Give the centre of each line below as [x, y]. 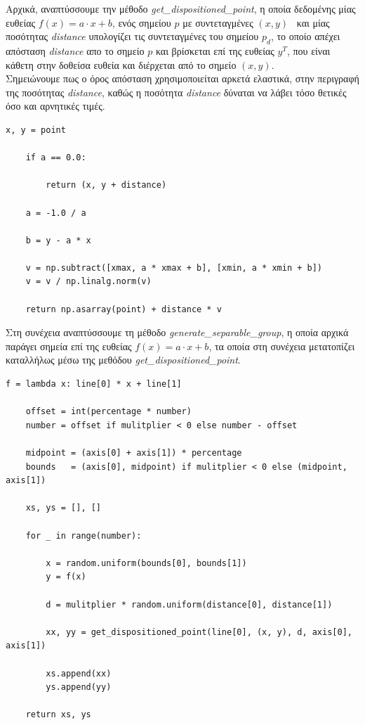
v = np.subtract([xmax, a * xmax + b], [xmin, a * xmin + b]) [174, 268]
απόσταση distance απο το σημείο [75, 50]
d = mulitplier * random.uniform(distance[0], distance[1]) [189, 604]
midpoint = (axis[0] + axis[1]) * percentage [134, 453]
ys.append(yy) [79, 687]
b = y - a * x [58, 240]
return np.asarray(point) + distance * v [124, 309]
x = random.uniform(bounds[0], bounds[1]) [146, 563]
